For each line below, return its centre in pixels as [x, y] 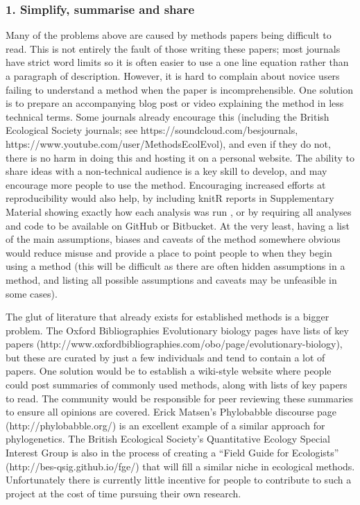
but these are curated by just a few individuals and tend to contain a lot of [165, 357]
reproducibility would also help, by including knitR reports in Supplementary [170, 198]
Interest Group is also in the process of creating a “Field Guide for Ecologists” [172, 453]
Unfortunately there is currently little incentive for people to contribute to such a [179, 480]
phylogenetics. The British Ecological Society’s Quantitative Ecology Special [168, 439]
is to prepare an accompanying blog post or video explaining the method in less [175, 103]
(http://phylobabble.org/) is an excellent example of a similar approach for [165, 425]
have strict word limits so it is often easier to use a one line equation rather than [177, 62]
